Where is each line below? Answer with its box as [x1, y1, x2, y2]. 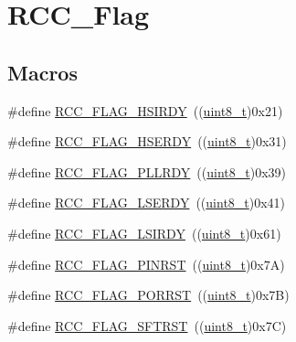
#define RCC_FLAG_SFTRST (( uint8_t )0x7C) [7, 315, 287, 335]
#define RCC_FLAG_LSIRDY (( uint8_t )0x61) [7, 223, 281, 242]
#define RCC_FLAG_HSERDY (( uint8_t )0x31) [7, 132, 287, 151]
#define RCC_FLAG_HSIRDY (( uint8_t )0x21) [7, 101, 283, 120]
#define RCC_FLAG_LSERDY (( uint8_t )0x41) [7, 193, 286, 212]
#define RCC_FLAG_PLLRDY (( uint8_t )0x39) [7, 162, 287, 181]
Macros [7, 58, 78, 86]
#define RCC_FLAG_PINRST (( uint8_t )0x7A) [7, 254, 285, 273]
